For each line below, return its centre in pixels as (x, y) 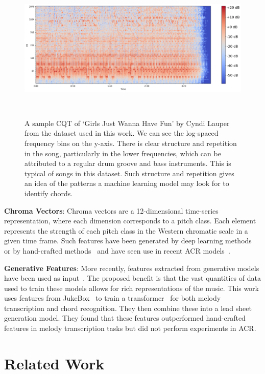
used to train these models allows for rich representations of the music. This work (131, 288)
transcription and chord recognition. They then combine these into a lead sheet (128, 308)
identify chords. (49, 193)
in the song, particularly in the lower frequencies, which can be (123, 153)
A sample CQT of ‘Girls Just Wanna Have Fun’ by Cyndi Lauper (127, 123)
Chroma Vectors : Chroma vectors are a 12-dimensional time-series (111, 210)
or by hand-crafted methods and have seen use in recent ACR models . (117, 250)
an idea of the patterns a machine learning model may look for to (127, 183)
